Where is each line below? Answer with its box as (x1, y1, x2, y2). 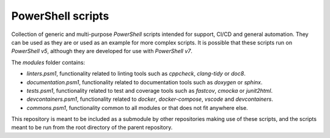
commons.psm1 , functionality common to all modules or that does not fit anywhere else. (26, 104, 248, 111)
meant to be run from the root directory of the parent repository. (11, 124, 173, 131)
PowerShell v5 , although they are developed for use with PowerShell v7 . (11, 48, 193, 55)
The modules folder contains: (11, 59, 86, 66)
